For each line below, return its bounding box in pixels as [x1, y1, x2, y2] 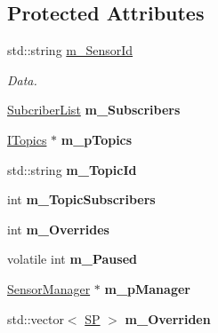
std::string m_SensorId [7, 41, 133, 59]
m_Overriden [125, 309, 211, 328]
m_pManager [104, 279, 190, 297]
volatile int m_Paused [7, 250, 137, 268]
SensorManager [7, 279, 91, 297]
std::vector [7, 309, 64, 328]
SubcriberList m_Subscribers [7, 100, 181, 119]
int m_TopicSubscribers [7, 190, 156, 209]
